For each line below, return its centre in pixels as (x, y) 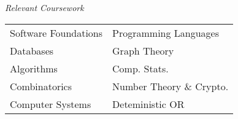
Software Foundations (56, 33)
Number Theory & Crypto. (171, 86)
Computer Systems (51, 104)
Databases (32, 50)
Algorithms (34, 68)
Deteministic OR (148, 104)
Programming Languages (166, 33)
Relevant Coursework (44, 7)
